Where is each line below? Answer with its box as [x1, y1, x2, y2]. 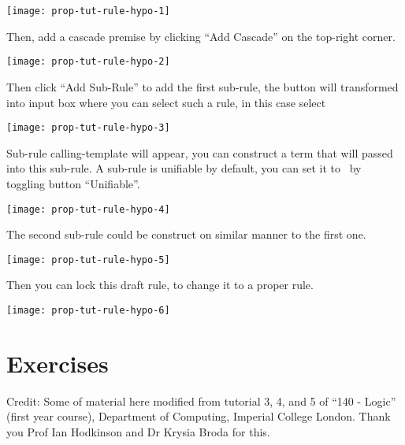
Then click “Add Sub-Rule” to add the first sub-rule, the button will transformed [6, 78, 399, 95]
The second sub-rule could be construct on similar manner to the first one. [6, 226, 366, 243]
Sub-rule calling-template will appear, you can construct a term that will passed [6, 144, 393, 161]
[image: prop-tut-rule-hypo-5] [6, 254, 170, 265]
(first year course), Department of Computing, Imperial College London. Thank [6, 408, 391, 425]
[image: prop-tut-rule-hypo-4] [6, 203, 170, 215]
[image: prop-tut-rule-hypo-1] [6, 6, 170, 17]
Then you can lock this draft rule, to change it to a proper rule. [6, 276, 314, 293]
